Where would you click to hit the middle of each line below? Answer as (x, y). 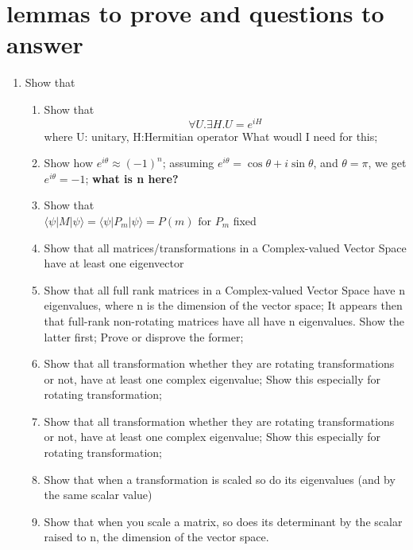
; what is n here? (132, 178)
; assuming (188, 163)
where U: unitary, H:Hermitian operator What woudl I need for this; (211, 136)
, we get (387, 163)
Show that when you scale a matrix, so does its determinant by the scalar (223, 521)
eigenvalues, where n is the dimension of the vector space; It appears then (223, 305)
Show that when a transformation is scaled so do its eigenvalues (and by (220, 479)
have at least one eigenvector (114, 263)
